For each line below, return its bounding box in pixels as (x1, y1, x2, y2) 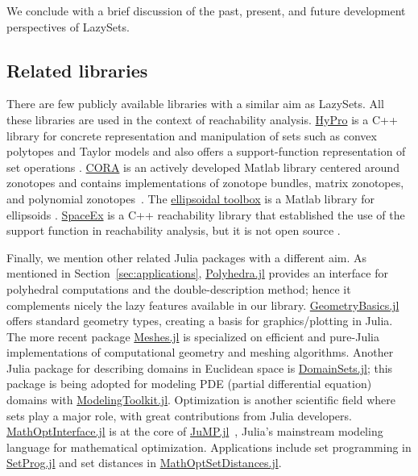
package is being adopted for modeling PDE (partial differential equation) (6, 375, 372, 392)
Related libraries (6, 57, 148, 82)
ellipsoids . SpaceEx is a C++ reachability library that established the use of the (6, 206, 405, 223)
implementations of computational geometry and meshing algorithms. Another (6, 344, 394, 361)
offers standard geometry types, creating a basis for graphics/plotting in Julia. (6, 312, 393, 329)
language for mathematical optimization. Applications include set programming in (6, 438, 412, 455)
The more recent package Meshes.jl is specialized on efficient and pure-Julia (6, 328, 379, 344)
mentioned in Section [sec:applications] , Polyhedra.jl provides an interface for (6, 265, 388, 282)
